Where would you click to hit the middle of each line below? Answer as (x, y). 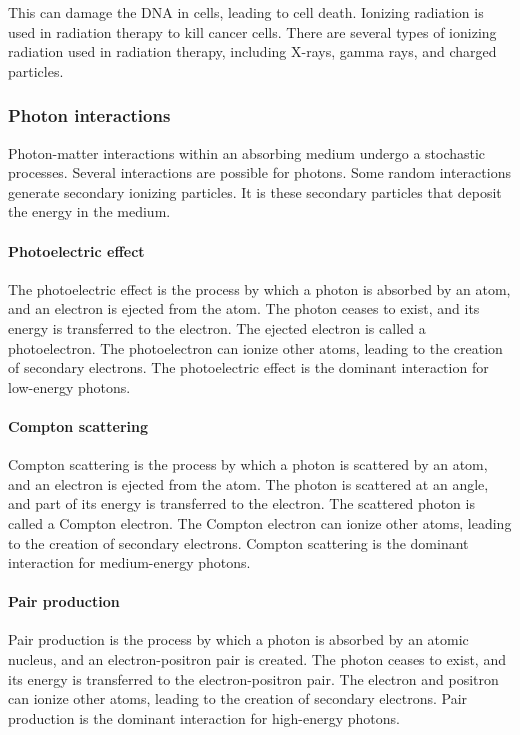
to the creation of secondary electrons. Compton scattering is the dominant (238, 542)
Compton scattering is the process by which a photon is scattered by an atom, (248, 464)
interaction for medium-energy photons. (129, 562)
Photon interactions (89, 115)
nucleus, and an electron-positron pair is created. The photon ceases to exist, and (257, 659)
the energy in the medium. (89, 211)
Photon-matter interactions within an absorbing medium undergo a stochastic (247, 152)
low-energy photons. (69, 386)
